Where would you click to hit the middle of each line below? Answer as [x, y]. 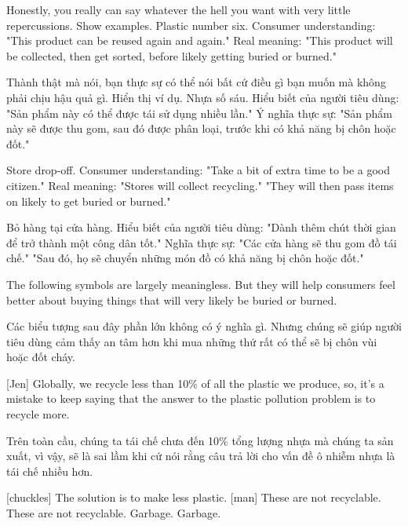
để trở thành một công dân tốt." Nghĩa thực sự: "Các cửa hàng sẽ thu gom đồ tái [202, 242]
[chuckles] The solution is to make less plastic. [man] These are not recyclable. [194, 497]
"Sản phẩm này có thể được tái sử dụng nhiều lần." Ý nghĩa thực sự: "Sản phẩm [199, 113]
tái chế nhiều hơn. [50, 471]
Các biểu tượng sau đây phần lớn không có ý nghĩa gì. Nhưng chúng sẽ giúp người [204, 326]
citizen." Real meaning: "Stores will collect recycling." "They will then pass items [200, 185]
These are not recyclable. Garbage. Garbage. [114, 513]
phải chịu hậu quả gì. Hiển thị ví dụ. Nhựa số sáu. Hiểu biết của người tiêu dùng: [203, 97]
